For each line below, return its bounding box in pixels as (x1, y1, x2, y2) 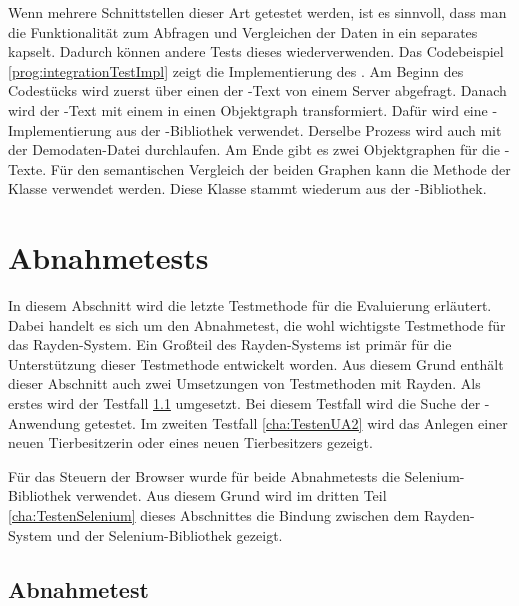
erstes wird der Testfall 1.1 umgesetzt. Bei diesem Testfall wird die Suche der (8, 393, 481, 414)
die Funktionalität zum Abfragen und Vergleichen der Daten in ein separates (8, 21, 478, 42)
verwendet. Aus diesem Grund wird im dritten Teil (75, 485, 387, 506)
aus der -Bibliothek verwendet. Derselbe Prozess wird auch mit (116, 119, 502, 140)
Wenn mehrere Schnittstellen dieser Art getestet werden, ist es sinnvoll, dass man (8, 2, 507, 22)
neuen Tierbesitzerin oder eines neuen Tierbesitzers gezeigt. (8, 432, 373, 453)
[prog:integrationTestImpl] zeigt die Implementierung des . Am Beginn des (8, 60, 464, 81)
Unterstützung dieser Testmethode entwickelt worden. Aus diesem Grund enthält (8, 353, 504, 374)
